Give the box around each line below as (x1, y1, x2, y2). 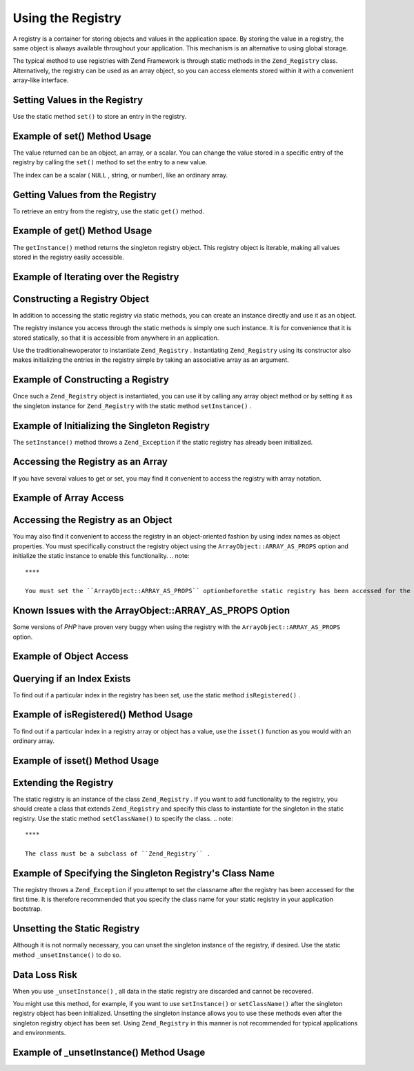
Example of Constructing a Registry (12, 374, 169, 386)
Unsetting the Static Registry (12, 923, 140, 935)
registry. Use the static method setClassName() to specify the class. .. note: (12, 814, 234, 822)
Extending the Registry (12, 777, 114, 789)
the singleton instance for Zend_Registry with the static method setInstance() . (12, 401, 252, 410)
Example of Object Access (12, 650, 129, 662)
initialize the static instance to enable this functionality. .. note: (12, 552, 190, 560)
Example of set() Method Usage (12, 130, 152, 142)
